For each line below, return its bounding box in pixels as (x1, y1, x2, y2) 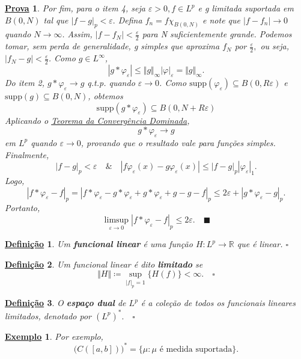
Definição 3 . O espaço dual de (5, 296, 126, 309)
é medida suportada (159, 345, 233, 354)
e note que (202, 13, 240, 26)
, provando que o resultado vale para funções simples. (81, 136, 276, 149)
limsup (104, 215, 129, 224)
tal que (43, 13, 68, 26)
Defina (118, 13, 142, 26)
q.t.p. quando (87, 76, 135, 88)
